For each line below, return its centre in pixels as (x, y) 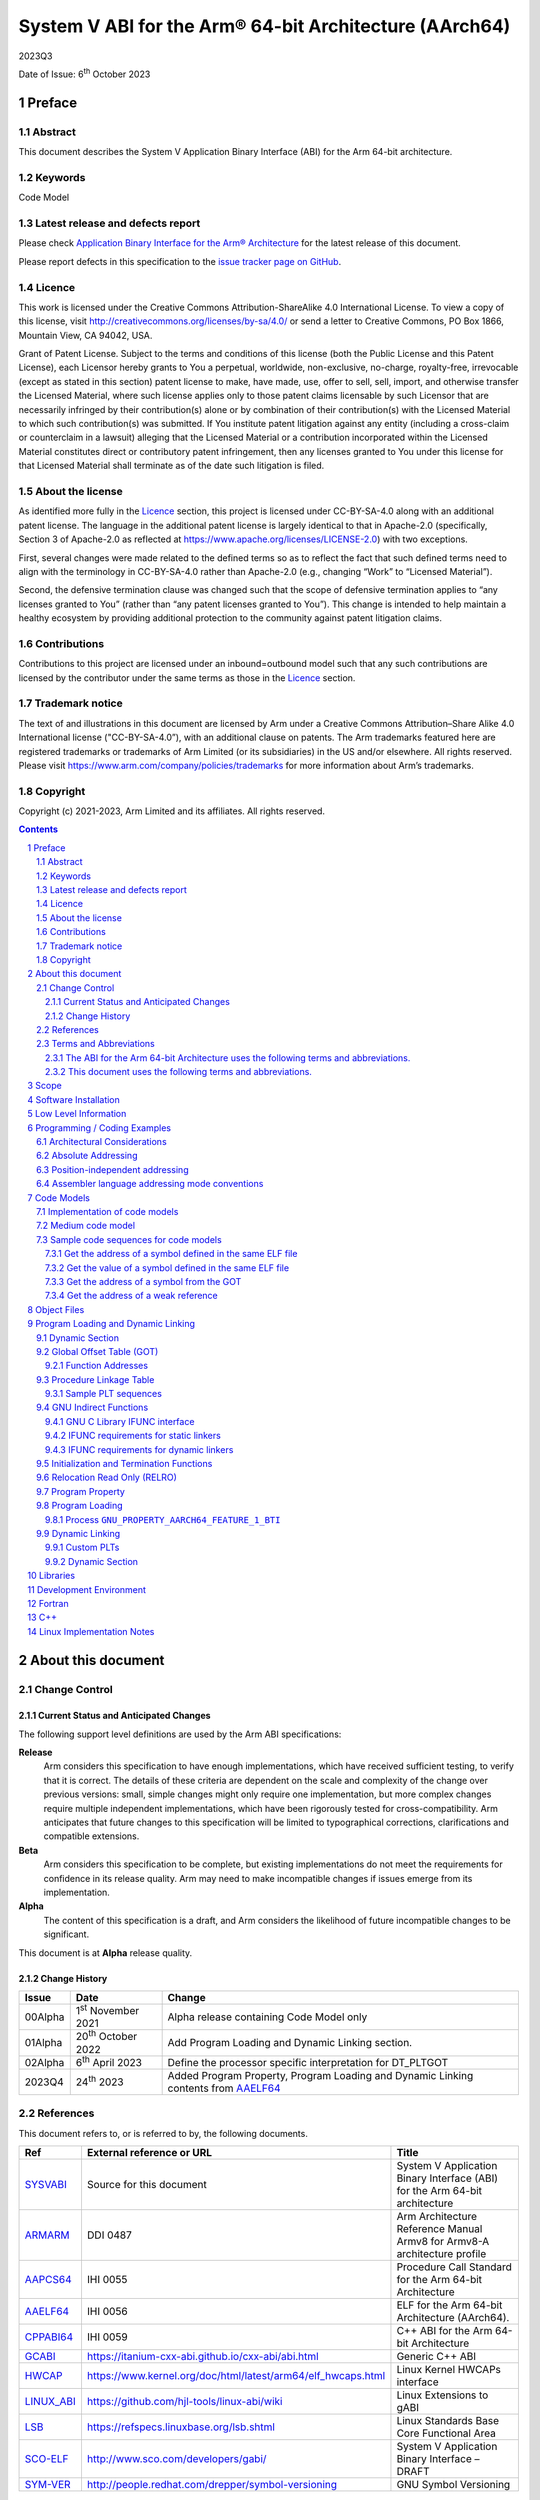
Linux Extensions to (442, 2395)
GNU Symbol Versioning (453, 2485)
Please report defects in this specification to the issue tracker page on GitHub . (180, 261)
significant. (66, 1934)
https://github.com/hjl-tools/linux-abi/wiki (184, 2402)
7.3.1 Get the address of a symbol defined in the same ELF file (171, 1254)
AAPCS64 (48, 2280)
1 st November (107, 2009)
